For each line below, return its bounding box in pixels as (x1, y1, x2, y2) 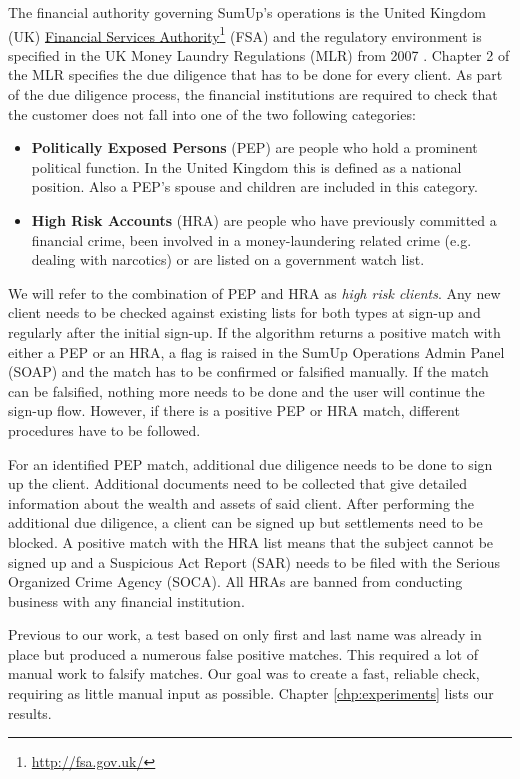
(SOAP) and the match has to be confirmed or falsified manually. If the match (8, 361, 489, 382)
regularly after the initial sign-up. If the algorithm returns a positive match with (8, 321, 501, 342)
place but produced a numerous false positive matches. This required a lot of (8, 643, 478, 664)
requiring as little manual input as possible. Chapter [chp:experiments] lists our (8, 683, 494, 704)
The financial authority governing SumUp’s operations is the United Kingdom (8, 2, 486, 22)
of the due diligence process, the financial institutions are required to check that (8, 84, 498, 105)
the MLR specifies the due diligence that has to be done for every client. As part (8, 64, 503, 85)
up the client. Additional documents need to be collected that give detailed (8, 473, 467, 494)
